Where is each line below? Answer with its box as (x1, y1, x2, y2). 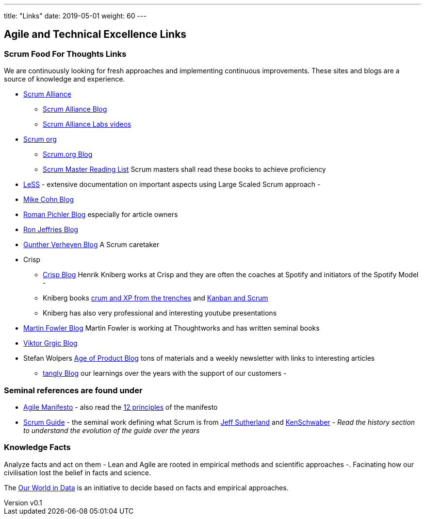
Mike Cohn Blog (23, 195, 74, 204)
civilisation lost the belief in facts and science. (4, 468, 151, 477)
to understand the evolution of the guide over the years (23, 426, 200, 435)
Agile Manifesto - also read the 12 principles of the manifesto (23, 402, 218, 411)
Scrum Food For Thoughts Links (4, 49, 127, 59)
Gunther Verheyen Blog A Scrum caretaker (23, 240, 160, 249)
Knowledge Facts (4, 442, 71, 452)
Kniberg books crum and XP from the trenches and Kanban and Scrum (43, 294, 268, 302)
